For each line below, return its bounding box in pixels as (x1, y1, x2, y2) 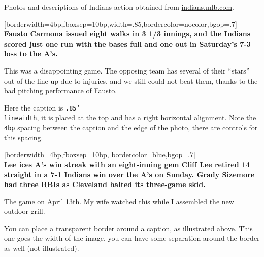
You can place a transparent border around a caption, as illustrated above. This (4, 223, 253, 233)
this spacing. (4, 132, 43, 142)
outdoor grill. (4, 206, 45, 216)
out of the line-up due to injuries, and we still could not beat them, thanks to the (4, 75, 258, 86)
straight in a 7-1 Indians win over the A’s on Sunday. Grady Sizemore (4, 169, 255, 179)
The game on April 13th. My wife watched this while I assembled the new (4, 196, 234, 206)
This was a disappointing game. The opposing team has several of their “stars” (4, 65, 250, 76)
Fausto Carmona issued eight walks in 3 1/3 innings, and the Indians (4, 28, 251, 39)
